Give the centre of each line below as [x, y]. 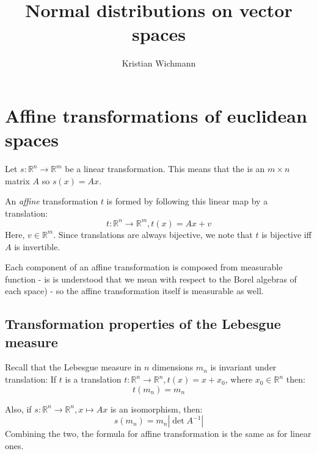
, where [239, 379]
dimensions [173, 367]
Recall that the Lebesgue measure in [73, 367]
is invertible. [37, 246]
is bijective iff [286, 234]
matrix [17, 180]
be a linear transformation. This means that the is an [165, 169]
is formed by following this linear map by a [187, 201]
